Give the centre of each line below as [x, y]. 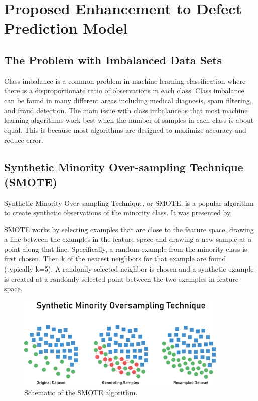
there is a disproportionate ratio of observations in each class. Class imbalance [124, 91]
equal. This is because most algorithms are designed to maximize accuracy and [125, 130]
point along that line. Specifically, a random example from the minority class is [126, 249]
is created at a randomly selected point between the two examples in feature [121, 278]
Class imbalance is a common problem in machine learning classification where [125, 81]
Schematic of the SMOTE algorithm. [81, 392]
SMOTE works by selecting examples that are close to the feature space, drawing [129, 229]
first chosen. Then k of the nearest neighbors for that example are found [115, 259]
